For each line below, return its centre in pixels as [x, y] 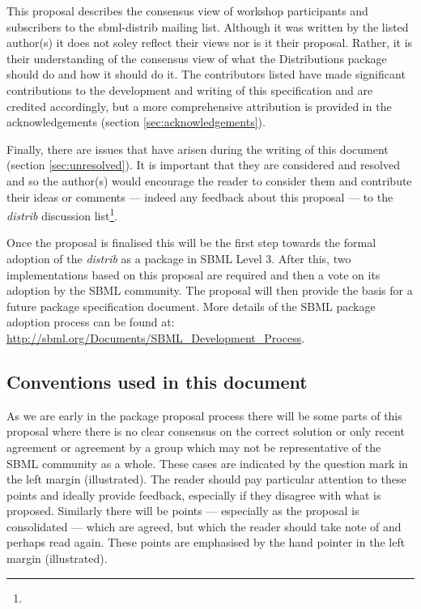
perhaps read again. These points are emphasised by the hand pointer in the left [206, 542]
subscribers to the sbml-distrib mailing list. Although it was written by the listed [208, 26]
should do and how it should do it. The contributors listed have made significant [206, 74]
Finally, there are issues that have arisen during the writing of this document [198, 149]
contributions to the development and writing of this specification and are [190, 89]
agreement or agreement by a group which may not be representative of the [194, 447]
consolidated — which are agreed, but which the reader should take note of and [204, 526]
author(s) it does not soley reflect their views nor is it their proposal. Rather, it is [210, 43]
